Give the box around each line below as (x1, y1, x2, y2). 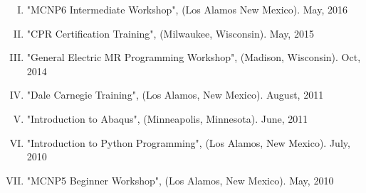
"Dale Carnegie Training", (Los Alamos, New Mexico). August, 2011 (26, 87, 324, 102)
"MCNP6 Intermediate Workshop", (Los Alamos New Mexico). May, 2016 (26, 2, 348, 16)
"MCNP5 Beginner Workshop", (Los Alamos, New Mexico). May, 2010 (26, 172, 334, 187)
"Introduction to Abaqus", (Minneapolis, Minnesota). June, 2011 (26, 111, 308, 126)
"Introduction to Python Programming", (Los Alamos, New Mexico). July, (26, 135, 350, 150)
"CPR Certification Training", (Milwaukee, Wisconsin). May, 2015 (26, 26, 314, 40)
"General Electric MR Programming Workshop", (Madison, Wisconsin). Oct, (26, 50, 361, 65)
